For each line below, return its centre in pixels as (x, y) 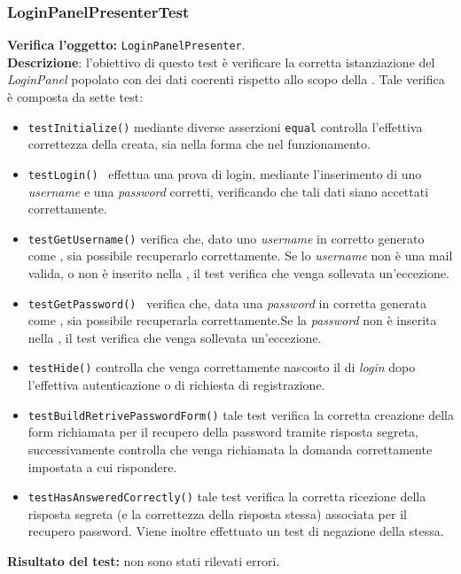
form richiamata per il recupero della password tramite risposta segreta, (223, 432)
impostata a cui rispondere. (102, 466)
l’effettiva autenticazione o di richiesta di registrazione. (176, 385)
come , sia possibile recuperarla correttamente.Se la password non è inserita (232, 320)
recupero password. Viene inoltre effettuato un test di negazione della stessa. (236, 531)
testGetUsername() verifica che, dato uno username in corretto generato (226, 238)
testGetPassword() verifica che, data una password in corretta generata (227, 303)
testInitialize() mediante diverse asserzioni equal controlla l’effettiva (225, 126)
